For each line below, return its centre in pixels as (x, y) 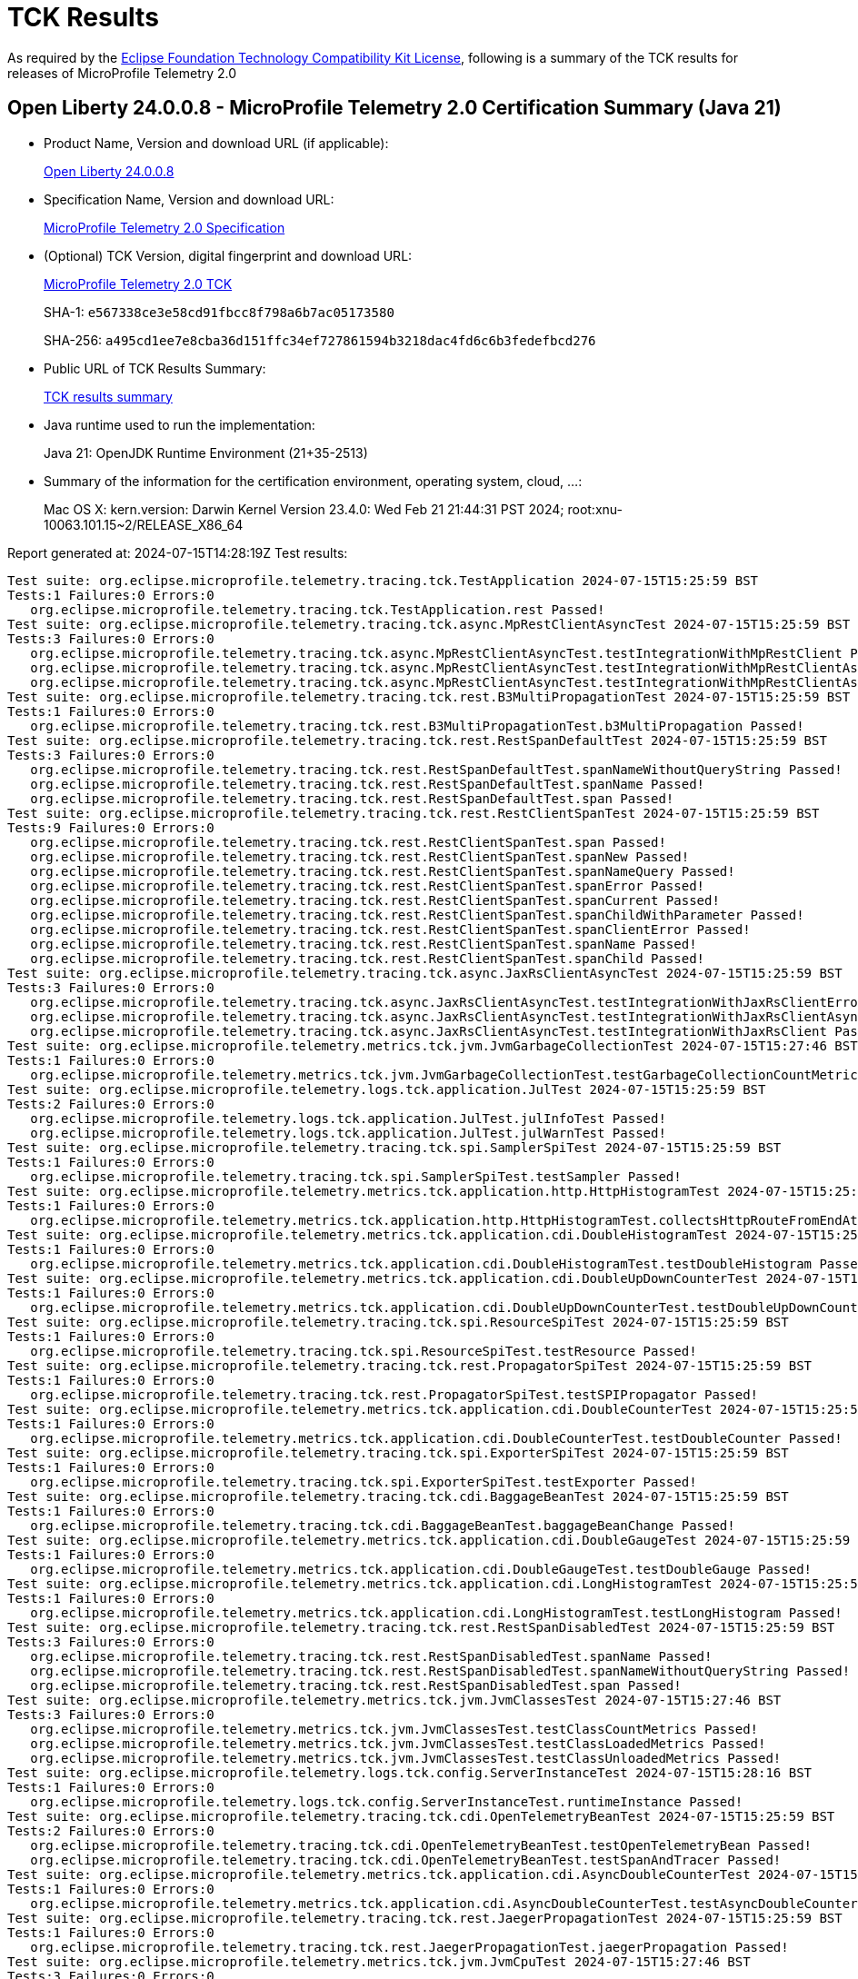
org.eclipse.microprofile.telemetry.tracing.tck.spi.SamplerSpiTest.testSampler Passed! (356, 1176)
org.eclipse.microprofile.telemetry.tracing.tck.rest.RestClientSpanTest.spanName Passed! (364, 944)
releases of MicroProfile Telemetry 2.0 (122, 73)
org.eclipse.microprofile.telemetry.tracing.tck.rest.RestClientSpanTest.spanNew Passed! (360, 856)
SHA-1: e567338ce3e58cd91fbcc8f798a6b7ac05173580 (219, 312)
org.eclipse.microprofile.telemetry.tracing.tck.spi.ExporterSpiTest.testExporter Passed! (364, 1482)
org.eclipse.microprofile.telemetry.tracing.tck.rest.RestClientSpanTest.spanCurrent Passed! (375, 900)
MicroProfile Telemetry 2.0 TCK (138, 283)
